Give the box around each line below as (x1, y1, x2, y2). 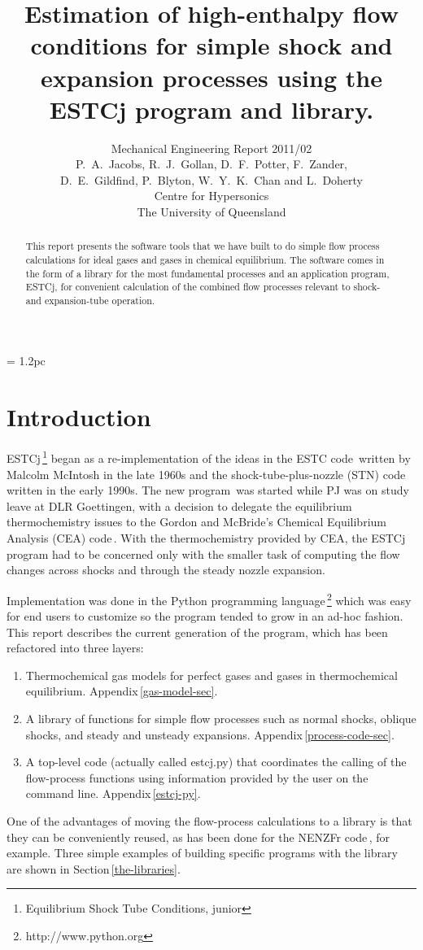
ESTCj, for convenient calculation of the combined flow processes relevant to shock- (25, 280, 381, 294)
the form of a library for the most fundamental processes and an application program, (25, 266, 390, 280)
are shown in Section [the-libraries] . (7, 860, 181, 877)
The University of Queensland (137, 203, 286, 220)
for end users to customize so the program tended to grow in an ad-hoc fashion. (7, 608, 403, 625)
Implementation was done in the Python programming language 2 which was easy (7, 589, 412, 608)
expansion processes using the (41, 60, 382, 94)
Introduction (7, 399, 151, 433)
